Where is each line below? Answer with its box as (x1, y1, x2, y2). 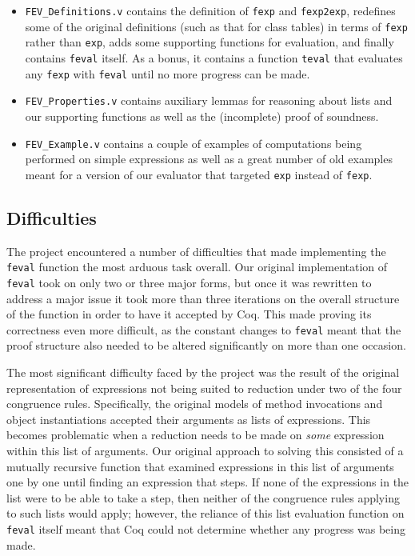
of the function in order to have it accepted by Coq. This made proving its (6, 306, 372, 322)
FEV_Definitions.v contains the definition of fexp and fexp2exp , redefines (25, 2, 396, 18)
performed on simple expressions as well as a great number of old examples (25, 150, 393, 167)
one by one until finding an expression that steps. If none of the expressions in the (6, 474, 409, 490)
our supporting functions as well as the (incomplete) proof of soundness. (25, 107, 379, 124)
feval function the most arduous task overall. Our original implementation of (6, 258, 388, 275)
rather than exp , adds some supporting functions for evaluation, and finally (25, 34, 394, 50)
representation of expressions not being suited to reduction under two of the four (6, 379, 402, 396)
